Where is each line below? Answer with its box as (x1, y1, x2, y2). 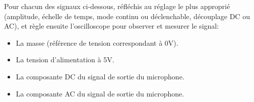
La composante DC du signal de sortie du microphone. (16, 71, 184, 81)
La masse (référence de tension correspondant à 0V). (16, 37, 178, 48)
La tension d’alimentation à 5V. (16, 54, 114, 65)
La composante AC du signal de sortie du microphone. (16, 88, 184, 98)
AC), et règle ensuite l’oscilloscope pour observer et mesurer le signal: (4, 21, 219, 31)
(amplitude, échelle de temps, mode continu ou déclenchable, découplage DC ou (4, 11, 250, 21)
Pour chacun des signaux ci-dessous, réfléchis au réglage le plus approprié (4, 1, 230, 11)
